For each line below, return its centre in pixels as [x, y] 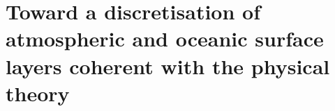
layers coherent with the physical [168, 66]
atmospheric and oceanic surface [165, 39]
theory [38, 93]
